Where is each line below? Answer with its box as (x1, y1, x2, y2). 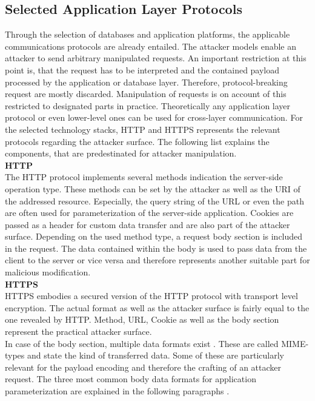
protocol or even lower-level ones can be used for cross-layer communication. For (5, 111, 303, 124)
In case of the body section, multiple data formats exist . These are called (5, 337, 279, 349)
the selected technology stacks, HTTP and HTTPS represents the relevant (5, 123, 280, 135)
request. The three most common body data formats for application (5, 372, 256, 385)
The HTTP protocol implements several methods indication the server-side (5, 170, 283, 183)
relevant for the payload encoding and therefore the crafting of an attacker (5, 360, 282, 373)
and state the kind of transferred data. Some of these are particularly (27, 349, 285, 362)
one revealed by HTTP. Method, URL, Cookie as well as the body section (5, 313, 279, 326)
